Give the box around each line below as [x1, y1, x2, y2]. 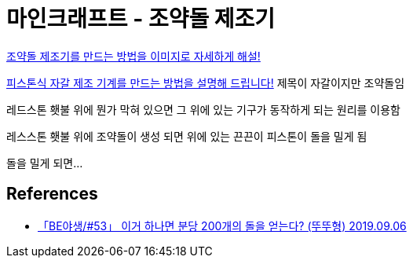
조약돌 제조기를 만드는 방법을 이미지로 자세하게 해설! [6, 49, 261, 63]
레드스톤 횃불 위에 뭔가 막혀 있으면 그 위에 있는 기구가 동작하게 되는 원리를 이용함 [6, 102, 400, 116]
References [6, 184, 98, 204]
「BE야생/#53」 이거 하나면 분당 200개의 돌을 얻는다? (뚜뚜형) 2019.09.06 [38, 218, 407, 233]
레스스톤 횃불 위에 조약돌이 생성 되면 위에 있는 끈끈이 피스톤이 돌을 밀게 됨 [6, 129, 367, 143]
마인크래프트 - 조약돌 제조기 [6, 5, 276, 32]
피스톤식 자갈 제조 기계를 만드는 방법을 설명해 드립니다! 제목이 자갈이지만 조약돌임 [6, 75, 405, 90]
